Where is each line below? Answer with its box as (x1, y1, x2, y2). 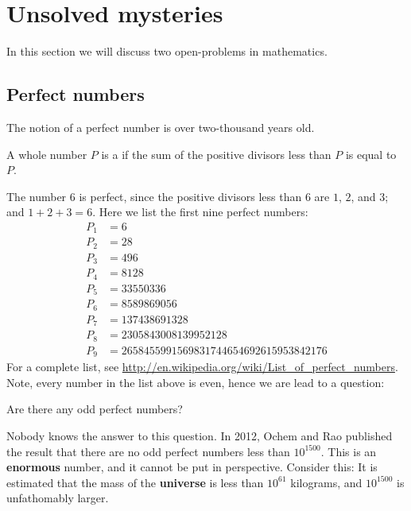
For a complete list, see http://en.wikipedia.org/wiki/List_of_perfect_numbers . (6, 358, 398, 375)
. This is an (320, 443, 377, 459)
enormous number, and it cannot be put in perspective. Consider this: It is (6, 459, 378, 475)
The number (6, 188, 67, 204)
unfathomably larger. (6, 490, 109, 506)
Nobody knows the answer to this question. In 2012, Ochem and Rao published (6, 428, 393, 444)
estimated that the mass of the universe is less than (6, 474, 264, 490)
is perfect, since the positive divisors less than (79, 188, 302, 204)
